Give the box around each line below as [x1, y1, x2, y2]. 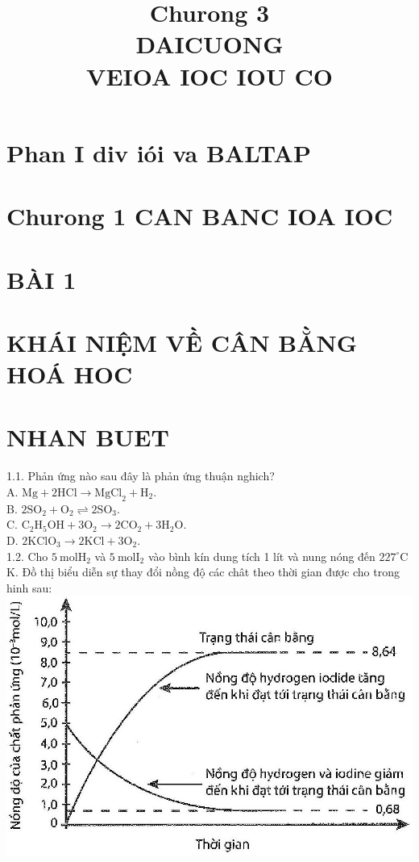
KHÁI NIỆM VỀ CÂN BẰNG [6, 325, 358, 358]
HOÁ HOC [6, 358, 133, 391]
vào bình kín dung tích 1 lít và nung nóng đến [147, 547, 375, 564]
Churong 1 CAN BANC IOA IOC [6, 199, 393, 232]
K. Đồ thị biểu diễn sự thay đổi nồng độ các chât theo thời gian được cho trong [6, 563, 400, 580]
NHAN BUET [6, 421, 169, 454]
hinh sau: [6, 579, 52, 596]
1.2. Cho [6, 547, 48, 564]
